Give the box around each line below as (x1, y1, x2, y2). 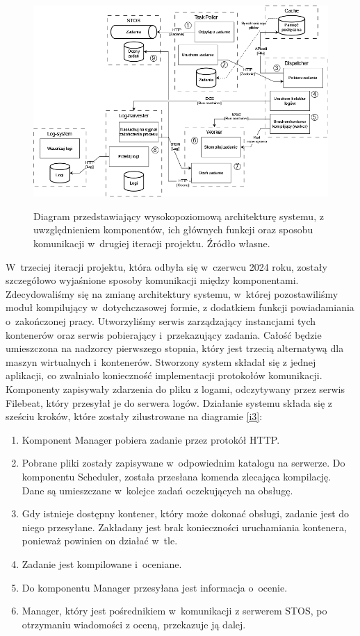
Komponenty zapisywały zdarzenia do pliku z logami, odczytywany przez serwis (6, 382, 345, 396)
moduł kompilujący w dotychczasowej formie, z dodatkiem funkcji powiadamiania (6, 300, 354, 315)
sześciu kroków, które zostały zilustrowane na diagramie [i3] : (6, 409, 263, 424)
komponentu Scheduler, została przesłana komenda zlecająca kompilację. (22, 469, 332, 483)
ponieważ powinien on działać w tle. (22, 533, 178, 548)
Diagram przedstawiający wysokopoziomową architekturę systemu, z (33, 208, 324, 223)
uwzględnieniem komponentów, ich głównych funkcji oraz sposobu (33, 222, 313, 237)
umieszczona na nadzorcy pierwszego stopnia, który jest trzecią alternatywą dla (6, 341, 344, 355)
